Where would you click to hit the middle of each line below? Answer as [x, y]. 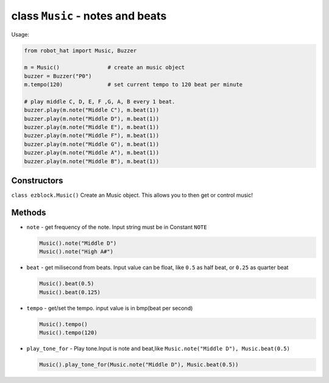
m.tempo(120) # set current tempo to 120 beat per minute [133, 85]
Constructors [37, 181]
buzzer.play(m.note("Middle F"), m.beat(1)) [92, 136]
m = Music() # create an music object [104, 68]
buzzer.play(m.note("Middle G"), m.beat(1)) [92, 144]
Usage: [20, 34]
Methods [29, 212]
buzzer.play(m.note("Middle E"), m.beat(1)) [92, 127]
